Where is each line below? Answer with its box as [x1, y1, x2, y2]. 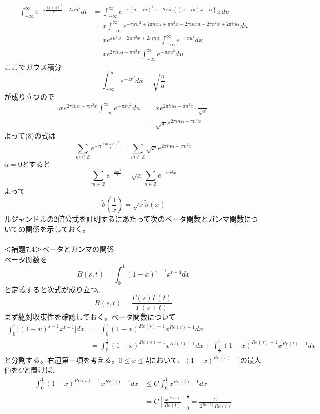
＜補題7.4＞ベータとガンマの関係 [4, 244, 114, 254]
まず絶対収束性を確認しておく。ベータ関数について [4, 311, 176, 322]
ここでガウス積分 [4, 61, 62, 72]
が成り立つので [4, 91, 54, 102]
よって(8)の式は [4, 130, 56, 141]
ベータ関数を [4, 253, 47, 264]
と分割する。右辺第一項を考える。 [4, 354, 119, 365]
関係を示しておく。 [25, 224, 90, 234]
